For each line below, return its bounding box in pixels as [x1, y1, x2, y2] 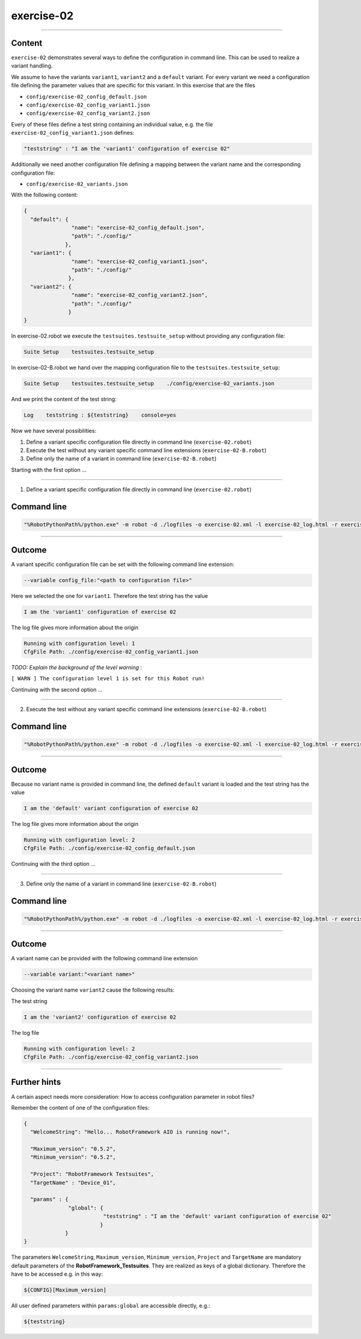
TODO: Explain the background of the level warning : [11, 664, 143, 671]
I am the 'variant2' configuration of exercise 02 [23, 1013, 177, 1021]
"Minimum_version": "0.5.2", [30, 1154, 117, 1161]
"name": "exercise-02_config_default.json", [71, 225, 205, 231]
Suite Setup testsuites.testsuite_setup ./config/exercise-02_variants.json [23, 380, 275, 387]
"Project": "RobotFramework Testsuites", [30, 1171, 155, 1178]
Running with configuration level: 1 [23, 640, 135, 647]
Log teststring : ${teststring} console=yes [23, 412, 177, 418]
